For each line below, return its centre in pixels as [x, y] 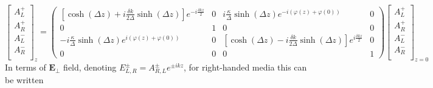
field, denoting [90, 67]
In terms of [26, 67]
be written [24, 80]
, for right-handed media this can [245, 67]
